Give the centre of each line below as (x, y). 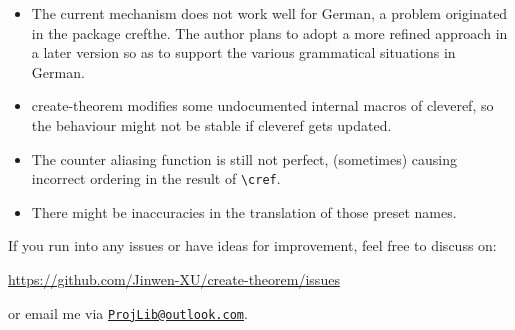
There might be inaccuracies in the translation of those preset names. (244, 211)
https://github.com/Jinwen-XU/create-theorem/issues (174, 279)
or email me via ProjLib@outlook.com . (128, 312)
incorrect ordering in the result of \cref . (156, 178)
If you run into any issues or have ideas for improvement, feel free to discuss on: (252, 245)
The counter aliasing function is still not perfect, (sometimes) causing (244, 158)
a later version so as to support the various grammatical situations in (243, 52)
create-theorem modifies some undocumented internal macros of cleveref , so (262, 105)
